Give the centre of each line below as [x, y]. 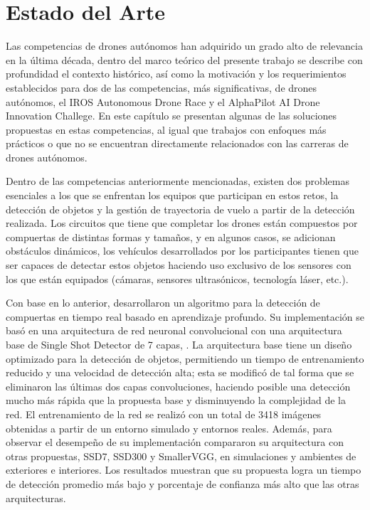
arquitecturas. [36, 498]
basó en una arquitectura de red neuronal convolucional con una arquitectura [174, 330]
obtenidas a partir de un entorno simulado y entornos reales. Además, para [169, 428]
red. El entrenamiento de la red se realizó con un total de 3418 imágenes [164, 414]
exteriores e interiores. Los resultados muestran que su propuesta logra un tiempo [184, 470]
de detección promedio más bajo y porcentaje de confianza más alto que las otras [183, 483]
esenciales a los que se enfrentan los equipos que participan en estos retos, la [172, 195]
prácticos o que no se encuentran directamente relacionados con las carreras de [177, 143]
